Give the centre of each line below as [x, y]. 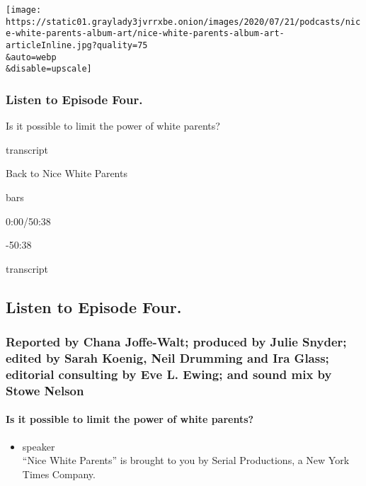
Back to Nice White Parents [67, 173]
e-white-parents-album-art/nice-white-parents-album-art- [145, 34]
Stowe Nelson [45, 390]
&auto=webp [31, 57]
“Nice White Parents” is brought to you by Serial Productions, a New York [186, 460]
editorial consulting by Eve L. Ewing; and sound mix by [169, 374]
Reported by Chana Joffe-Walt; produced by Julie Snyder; [176, 342]
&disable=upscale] [49, 69]
